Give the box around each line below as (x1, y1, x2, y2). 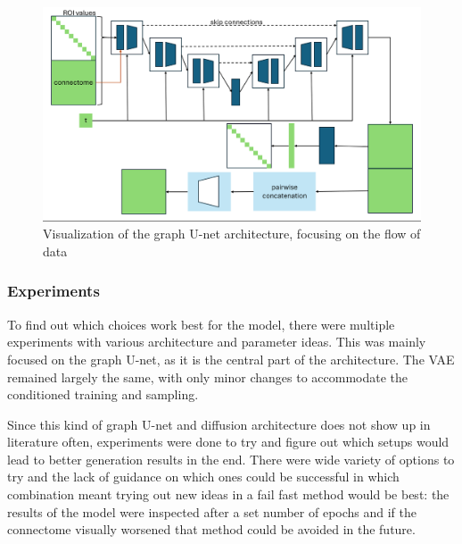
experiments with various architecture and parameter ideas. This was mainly (7, 332, 426, 351)
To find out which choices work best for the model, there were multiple (7, 314, 395, 333)
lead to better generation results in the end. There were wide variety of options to (7, 449, 455, 468)
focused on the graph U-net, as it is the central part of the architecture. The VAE (7, 349, 455, 368)
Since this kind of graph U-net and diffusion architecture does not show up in (7, 414, 431, 433)
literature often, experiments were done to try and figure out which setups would (7, 432, 450, 451)
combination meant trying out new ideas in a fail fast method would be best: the (7, 485, 450, 504)
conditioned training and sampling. (7, 385, 199, 404)
